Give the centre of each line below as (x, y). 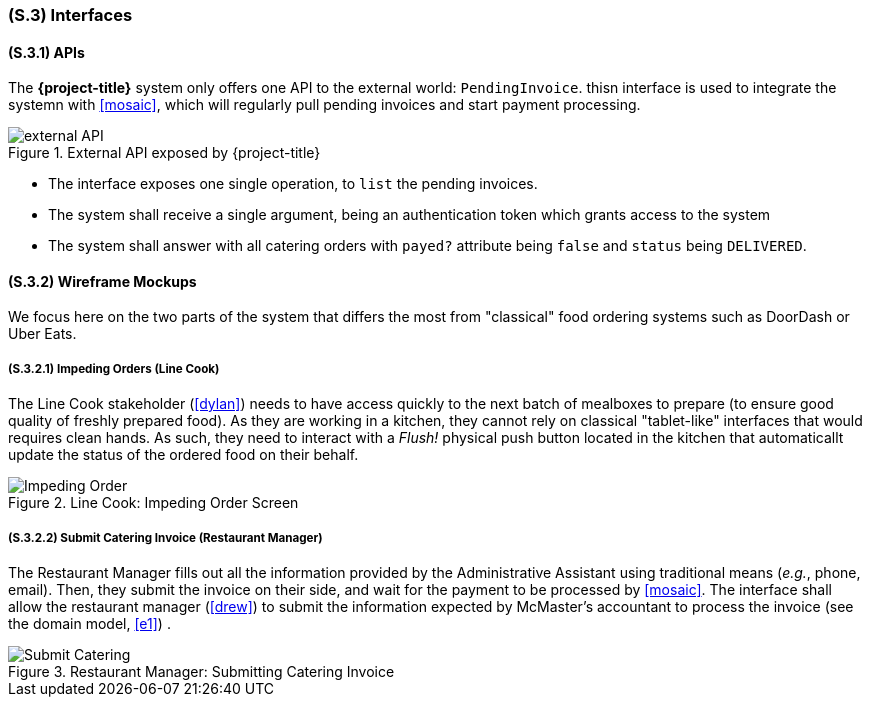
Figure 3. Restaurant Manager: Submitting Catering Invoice (201, 671)
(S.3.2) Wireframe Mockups (102, 281)
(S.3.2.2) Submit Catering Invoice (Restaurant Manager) (165, 537)
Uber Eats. (42, 334)
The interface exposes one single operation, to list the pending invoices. (293, 184)
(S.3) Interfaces (70, 15)
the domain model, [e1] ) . (89, 623)
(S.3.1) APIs (46, 52)
